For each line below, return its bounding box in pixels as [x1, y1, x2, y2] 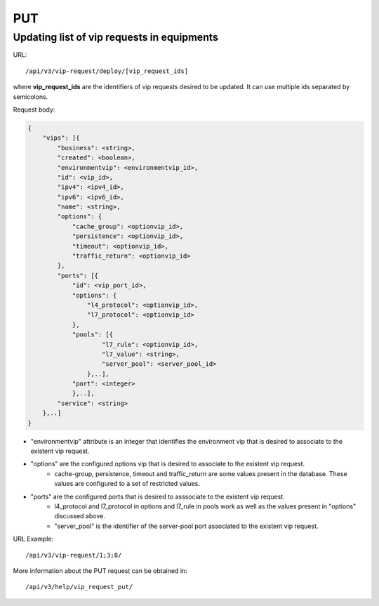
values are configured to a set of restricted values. [54, 480, 200, 488]
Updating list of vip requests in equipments [13, 31, 219, 44]
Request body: [13, 105, 55, 114]
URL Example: [13, 534, 54, 544]
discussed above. [54, 512, 105, 520]
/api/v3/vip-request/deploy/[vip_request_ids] [25, 67, 189, 75]
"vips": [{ [42, 134, 80, 142]
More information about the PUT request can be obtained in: [13, 566, 187, 575]
